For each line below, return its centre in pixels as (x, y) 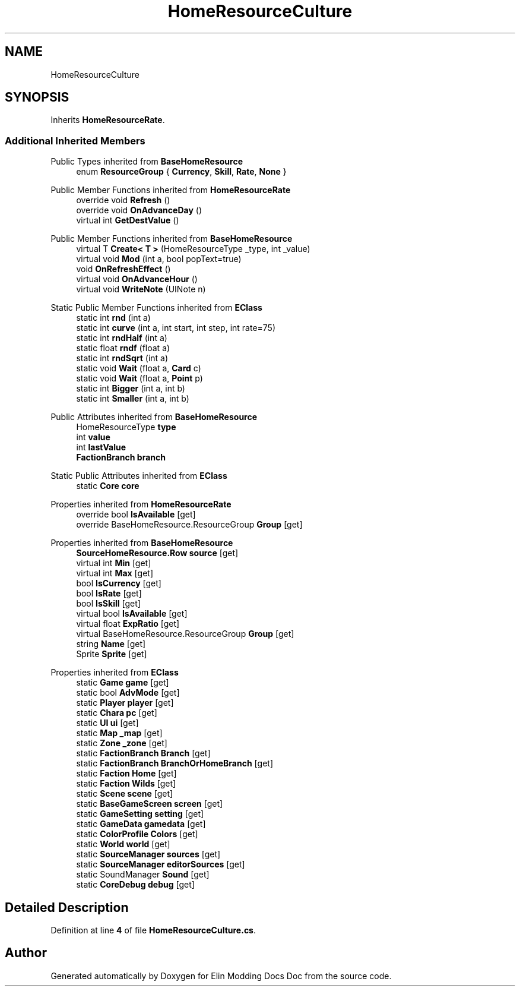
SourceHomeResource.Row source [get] (157, 553)
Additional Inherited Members (75, 141)
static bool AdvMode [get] (128, 693)
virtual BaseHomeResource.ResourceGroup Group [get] (185, 634)
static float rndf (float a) (123, 348)
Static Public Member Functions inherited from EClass (156, 308)
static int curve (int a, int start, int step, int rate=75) (176, 328)
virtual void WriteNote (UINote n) (141, 289)
